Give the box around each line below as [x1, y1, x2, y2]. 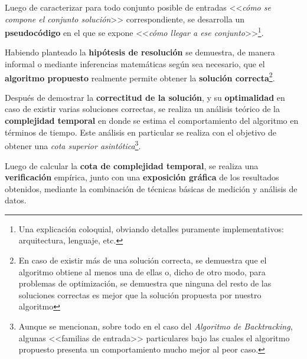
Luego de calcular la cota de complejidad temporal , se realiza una [5, 159, 259, 172]
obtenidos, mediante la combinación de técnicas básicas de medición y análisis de [5, 182, 298, 195]
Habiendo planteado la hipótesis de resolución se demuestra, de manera [5, 46, 275, 58]
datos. [5, 194, 27, 206]
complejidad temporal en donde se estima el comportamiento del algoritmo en [5, 114, 299, 127]
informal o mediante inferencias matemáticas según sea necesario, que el [5, 58, 265, 70]
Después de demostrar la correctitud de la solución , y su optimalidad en [5, 91, 285, 103]
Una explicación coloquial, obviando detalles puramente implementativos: [18, 222, 284, 235]
